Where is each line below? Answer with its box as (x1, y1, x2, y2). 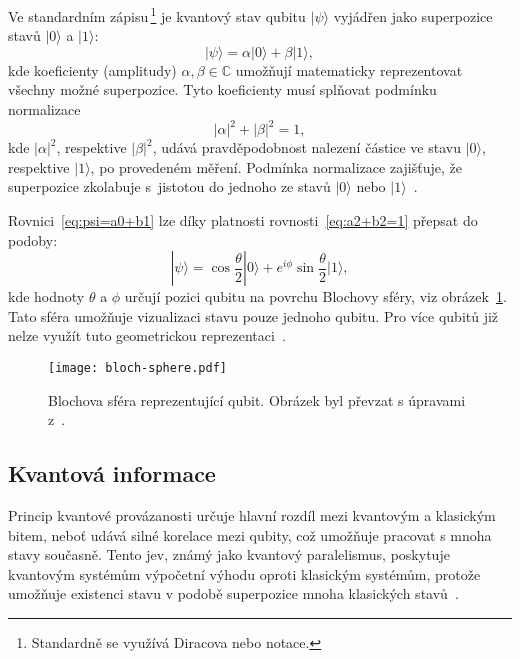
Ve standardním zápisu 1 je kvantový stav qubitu (8, 3, 306, 26)
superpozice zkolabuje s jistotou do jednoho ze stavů (8, 176, 331, 197)
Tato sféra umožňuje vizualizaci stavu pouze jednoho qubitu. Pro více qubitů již (8, 305, 499, 326)
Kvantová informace (8, 458, 216, 489)
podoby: (8, 229, 58, 250)
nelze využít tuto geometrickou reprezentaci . (8, 325, 286, 346)
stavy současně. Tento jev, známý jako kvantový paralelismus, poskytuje (8, 544, 450, 565)
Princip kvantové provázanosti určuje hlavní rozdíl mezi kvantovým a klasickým (8, 504, 496, 525)
